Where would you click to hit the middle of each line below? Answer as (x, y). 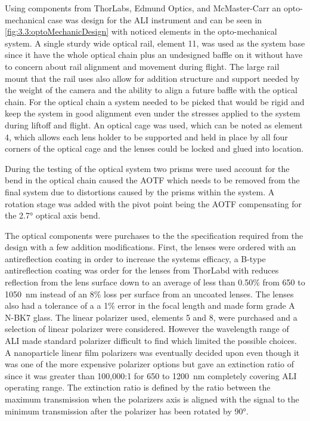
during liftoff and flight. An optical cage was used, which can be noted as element (154, 125)
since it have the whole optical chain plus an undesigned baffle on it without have (154, 55)
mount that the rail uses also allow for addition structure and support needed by (152, 78)
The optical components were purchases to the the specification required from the (154, 235)
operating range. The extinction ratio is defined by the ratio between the (138, 387)
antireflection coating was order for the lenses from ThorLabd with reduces (142, 270)
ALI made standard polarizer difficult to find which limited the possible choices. (151, 341)
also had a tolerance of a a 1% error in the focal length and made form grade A (150, 305)
